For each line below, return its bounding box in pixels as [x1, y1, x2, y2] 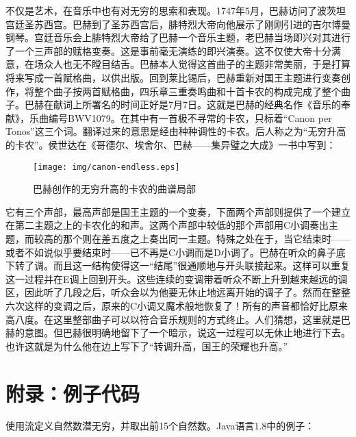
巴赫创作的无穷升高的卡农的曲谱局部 [33, 182, 196, 196]
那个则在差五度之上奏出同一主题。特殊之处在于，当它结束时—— [62, 231, 351, 245]
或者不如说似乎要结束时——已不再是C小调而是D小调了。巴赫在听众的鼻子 [5, 245, 336, 259]
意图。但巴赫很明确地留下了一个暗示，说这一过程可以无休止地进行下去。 [24, 325, 351, 340]
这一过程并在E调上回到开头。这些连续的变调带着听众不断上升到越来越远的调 [5, 271, 348, 286]
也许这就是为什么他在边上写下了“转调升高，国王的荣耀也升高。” [5, 338, 288, 353]
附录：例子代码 [5, 379, 140, 407]
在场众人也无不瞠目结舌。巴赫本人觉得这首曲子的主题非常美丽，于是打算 [24, 57, 351, 71]
